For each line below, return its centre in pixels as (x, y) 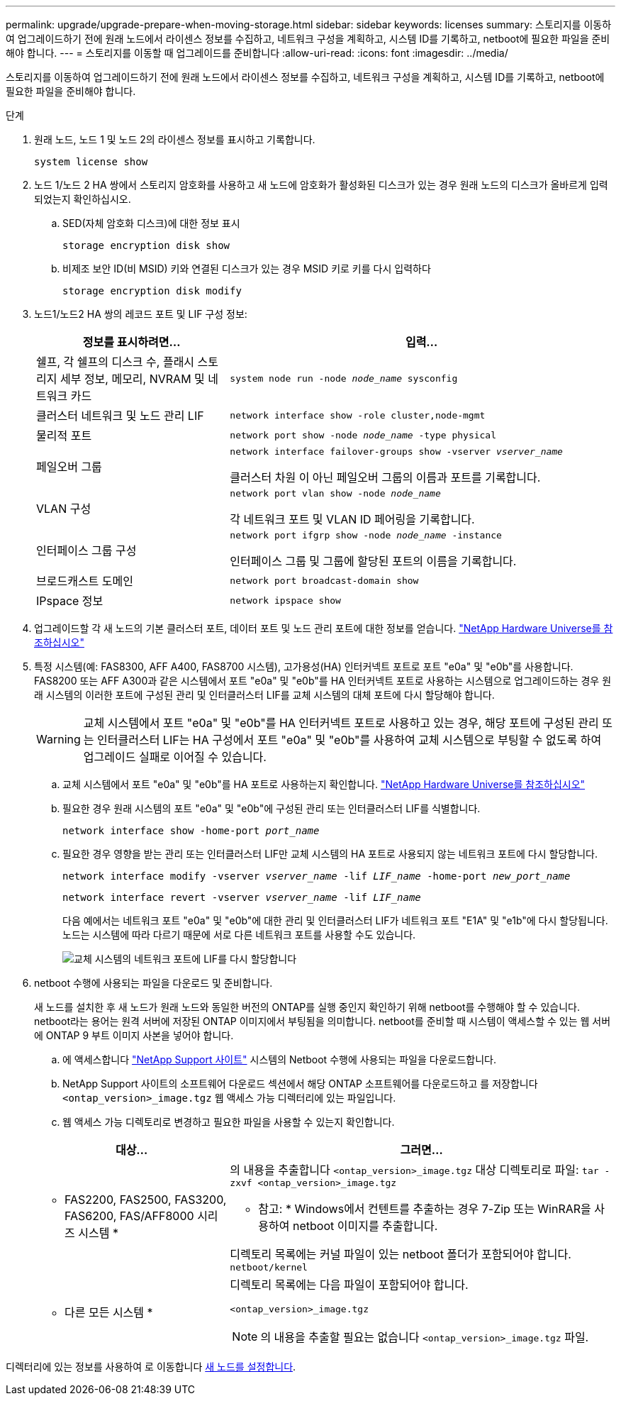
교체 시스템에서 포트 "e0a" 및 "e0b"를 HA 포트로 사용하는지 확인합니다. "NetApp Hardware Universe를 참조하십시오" (324, 784)
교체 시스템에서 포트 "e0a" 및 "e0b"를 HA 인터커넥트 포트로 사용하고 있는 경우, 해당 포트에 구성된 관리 (341, 723)
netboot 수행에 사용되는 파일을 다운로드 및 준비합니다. (153, 983)
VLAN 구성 (64, 508)
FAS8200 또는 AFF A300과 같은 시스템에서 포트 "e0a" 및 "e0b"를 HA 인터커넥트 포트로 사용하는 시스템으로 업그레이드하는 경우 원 (323, 681)
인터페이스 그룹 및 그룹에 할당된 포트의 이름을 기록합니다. (373, 561)
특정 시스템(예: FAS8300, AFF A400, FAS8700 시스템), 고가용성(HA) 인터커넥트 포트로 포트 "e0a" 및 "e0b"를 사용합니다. (304, 666)
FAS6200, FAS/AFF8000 (129, 1216)
